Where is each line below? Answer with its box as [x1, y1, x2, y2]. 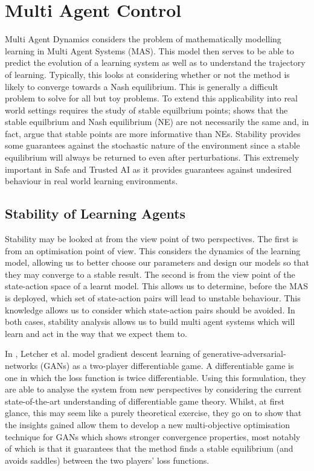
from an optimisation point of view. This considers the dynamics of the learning [5, 244, 301, 257]
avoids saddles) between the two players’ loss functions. [5, 453, 210, 466]
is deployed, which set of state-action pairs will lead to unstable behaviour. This [5, 292, 301, 304]
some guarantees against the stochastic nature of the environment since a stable [5, 139, 300, 152]
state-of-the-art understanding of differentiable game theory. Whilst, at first [5, 394, 284, 407]
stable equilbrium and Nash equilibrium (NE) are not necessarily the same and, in [5, 115, 309, 128]
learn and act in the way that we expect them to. [5, 327, 187, 339]
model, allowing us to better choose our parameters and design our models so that [5, 256, 309, 269]
